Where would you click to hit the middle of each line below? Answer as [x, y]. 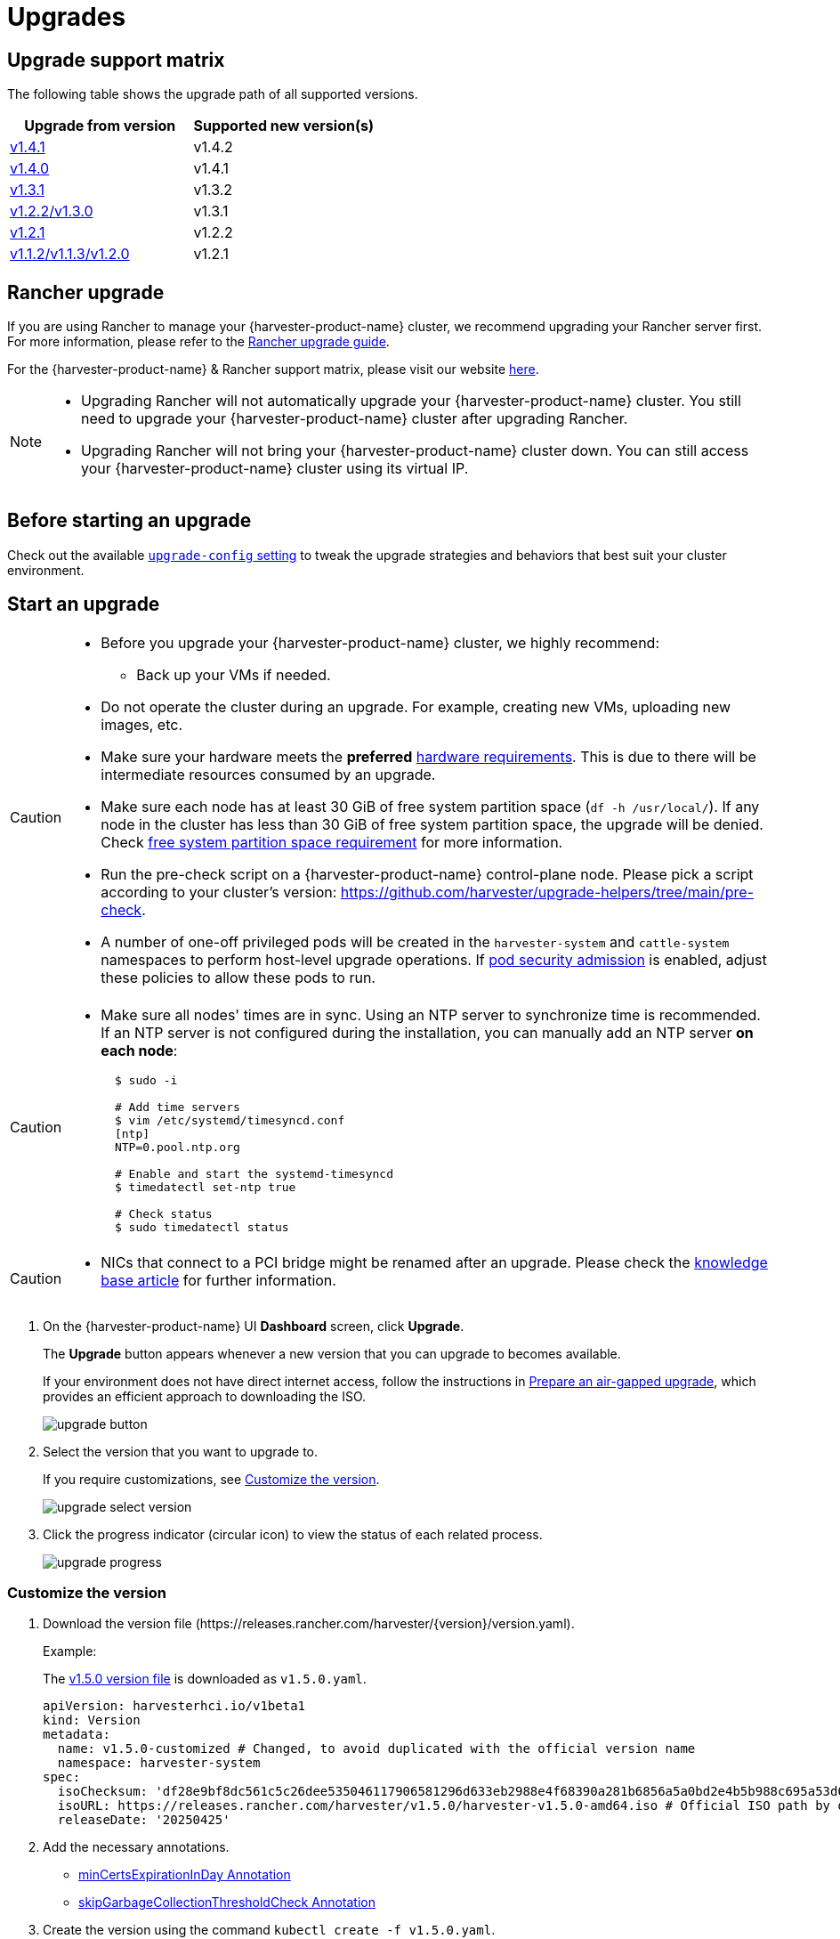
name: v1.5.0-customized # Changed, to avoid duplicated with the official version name [376, 1749]
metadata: [77, 1735]
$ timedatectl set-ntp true [205, 1187]
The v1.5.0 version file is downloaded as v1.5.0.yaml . [205, 1679]
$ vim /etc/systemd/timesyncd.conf [230, 1120]
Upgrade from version [100, 126]
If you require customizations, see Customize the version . [211, 1479]
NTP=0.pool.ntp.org [177, 1147]
